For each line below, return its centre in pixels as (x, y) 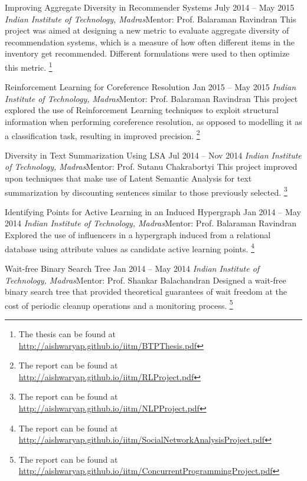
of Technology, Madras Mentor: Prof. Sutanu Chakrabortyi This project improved (151, 167)
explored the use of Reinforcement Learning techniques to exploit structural (142, 110)
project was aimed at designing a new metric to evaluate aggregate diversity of (147, 30)
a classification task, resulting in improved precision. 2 (102, 134)
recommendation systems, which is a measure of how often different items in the (150, 42)
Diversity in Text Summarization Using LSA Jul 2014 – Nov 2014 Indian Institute (153, 155)
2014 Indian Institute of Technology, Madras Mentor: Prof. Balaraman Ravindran (151, 223)
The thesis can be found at (67, 333)
